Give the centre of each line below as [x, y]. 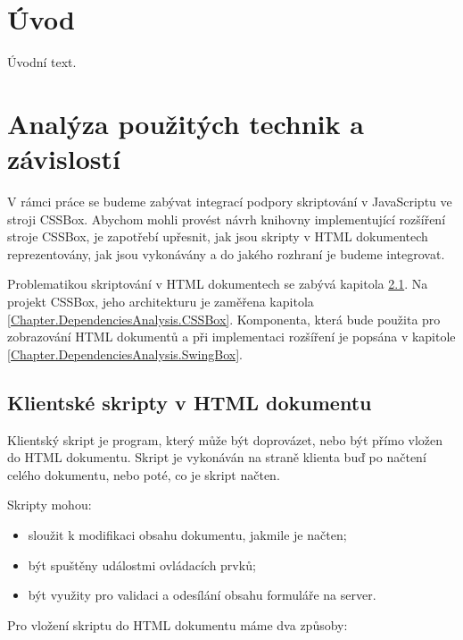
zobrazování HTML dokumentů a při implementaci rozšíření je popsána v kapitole [231, 337]
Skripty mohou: [50, 505]
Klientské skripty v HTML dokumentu [190, 402]
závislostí [64, 159]
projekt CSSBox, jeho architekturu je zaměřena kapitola [161, 301]
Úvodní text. [42, 62]
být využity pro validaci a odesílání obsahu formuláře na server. [202, 595]
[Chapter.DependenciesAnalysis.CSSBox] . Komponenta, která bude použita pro [224, 319]
